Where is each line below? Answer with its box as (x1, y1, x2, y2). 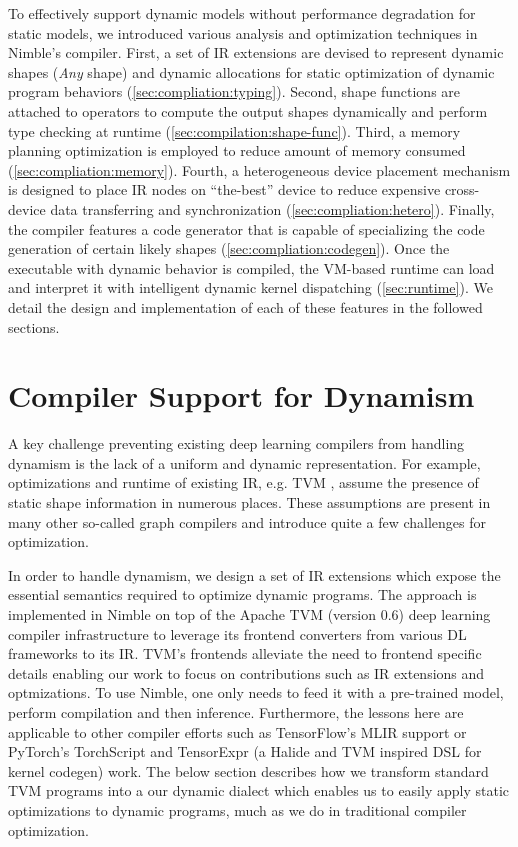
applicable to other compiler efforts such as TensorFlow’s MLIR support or (8, 721, 467, 742)
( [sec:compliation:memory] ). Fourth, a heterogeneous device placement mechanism (8, 159, 511, 180)
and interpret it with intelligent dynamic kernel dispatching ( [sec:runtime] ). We (8, 277, 493, 298)
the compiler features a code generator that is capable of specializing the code (8, 218, 485, 239)
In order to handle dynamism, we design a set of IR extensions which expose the (8, 564, 501, 585)
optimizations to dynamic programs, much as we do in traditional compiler (8, 799, 467, 820)
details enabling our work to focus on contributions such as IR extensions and (8, 662, 485, 683)
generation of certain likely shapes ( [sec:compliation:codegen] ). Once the (8, 238, 450, 259)
